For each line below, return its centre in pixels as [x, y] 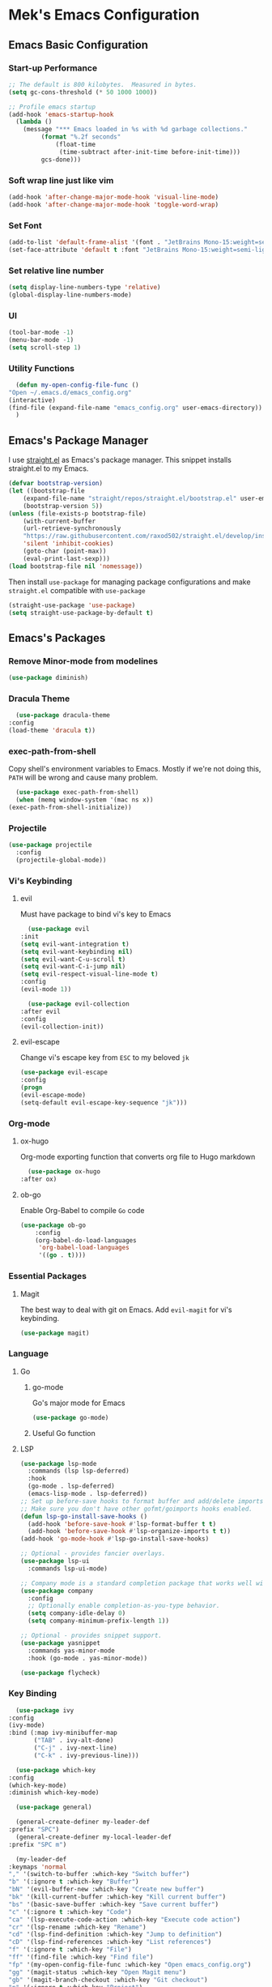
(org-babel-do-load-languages [86, 1240]
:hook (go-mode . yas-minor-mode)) [88, 1658]
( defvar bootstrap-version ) [56, 484]
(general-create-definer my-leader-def [83, 1822]
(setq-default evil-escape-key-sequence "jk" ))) [104, 1102]
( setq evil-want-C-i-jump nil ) [73, 967]
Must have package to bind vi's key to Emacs [96, 914]
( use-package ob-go [53, 1225]
